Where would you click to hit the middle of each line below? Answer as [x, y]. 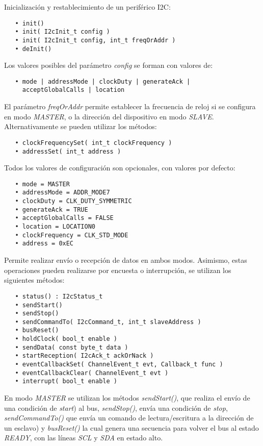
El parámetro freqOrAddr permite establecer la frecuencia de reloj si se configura [130, 106]
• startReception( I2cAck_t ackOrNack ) [84, 356]
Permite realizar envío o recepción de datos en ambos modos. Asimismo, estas [126, 260]
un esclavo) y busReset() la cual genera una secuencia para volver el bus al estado [131, 427]
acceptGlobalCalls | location [73, 90]
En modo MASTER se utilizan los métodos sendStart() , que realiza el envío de [127, 398]
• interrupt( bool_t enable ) [66, 381]
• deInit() [33, 49]
